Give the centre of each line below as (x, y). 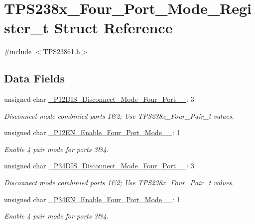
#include (18, 51)
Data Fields (35, 78)
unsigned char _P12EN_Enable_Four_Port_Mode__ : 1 (92, 132)
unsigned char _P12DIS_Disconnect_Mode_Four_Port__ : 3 (99, 99)
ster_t (27, 28)
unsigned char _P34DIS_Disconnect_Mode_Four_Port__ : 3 (99, 166)
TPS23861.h (62, 51)
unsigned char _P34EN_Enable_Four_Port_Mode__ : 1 (92, 199)
